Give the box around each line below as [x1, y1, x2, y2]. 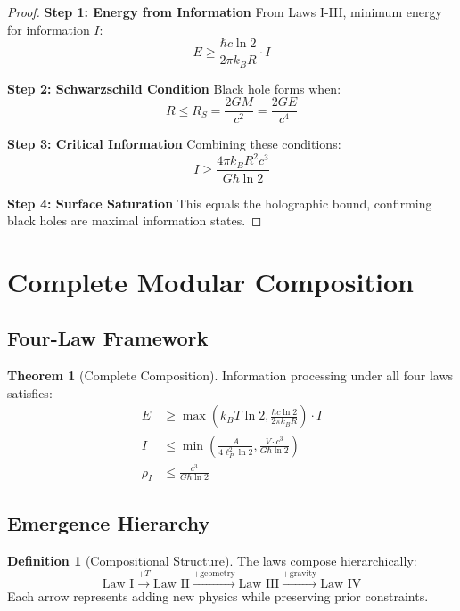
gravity [289, 569, 317, 579]
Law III [238, 578, 280, 591]
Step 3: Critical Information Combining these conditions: [7, 134, 341, 153]
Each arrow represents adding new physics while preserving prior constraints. [7, 587, 429, 606]
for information [7, 20, 90, 38]
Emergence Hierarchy [7, 509, 210, 536]
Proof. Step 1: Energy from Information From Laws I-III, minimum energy [7, 3, 442, 20]
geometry [200, 569, 235, 579]
